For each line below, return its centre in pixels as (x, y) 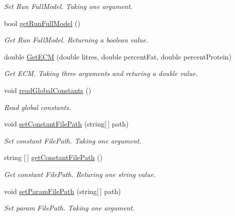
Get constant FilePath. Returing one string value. (80, 174)
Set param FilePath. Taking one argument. (69, 208)
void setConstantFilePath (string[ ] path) (66, 124)
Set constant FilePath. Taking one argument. (73, 140)
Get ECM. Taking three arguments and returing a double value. (101, 73)
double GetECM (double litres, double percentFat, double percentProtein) (118, 56)
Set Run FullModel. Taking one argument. (68, 6)
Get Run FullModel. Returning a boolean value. (76, 40)
